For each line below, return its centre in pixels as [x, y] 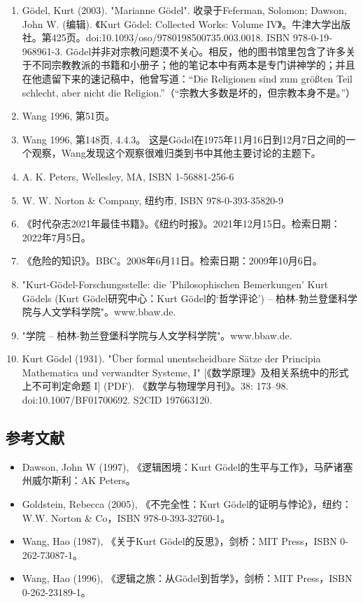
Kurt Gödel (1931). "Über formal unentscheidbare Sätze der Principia [171, 359]
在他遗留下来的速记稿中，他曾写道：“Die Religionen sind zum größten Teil [187, 78]
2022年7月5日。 [56, 237]
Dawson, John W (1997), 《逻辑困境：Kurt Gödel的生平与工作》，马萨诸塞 [187, 466]
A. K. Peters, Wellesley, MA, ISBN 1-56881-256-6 [128, 176]
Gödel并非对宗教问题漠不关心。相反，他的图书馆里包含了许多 [206, 51]
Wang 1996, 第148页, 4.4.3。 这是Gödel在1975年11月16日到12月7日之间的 [184, 139]
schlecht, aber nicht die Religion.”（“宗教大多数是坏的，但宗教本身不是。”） [189, 92]
